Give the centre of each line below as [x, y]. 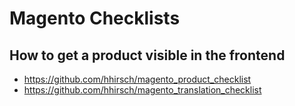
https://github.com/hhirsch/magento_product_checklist [137, 79]
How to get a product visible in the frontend [147, 55]
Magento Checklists [95, 18]
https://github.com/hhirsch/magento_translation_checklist [142, 90]
